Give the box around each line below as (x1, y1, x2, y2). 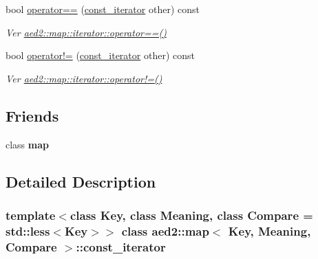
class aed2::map (121, 222, 209, 239)
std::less (6, 222, 50, 239)
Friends (6, 104, 59, 126)
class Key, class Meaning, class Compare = (70, 206, 313, 223)
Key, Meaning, (228, 222, 311, 239)
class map (6, 137, 49, 151)
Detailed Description (6, 170, 156, 192)
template (6, 206, 56, 223)
